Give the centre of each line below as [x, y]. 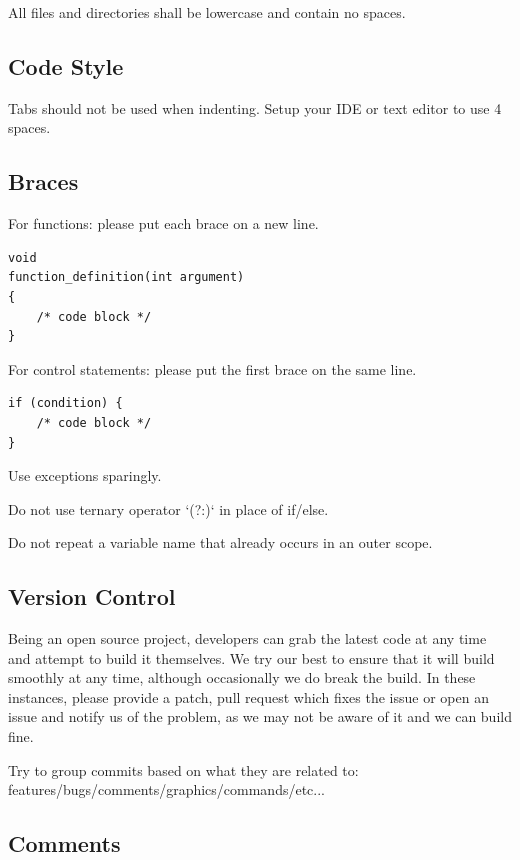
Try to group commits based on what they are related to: [183, 769]
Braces [43, 181]
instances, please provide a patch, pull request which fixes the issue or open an [248, 696]
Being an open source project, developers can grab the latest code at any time [247, 638]
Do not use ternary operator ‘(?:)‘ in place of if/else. [168, 508]
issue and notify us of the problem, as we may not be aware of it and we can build [260, 716]
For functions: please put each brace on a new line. [163, 223]
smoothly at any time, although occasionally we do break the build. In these [242, 677]
